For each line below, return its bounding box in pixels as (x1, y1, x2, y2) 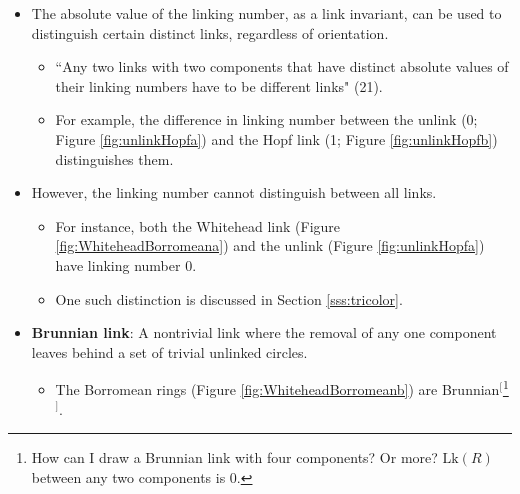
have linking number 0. (55, 254, 197, 275)
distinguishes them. (55, 148, 174, 169)
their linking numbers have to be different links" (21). (55, 75, 383, 96)
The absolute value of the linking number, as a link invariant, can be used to (31, 3, 502, 23)
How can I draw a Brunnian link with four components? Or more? (31, 447, 438, 468)
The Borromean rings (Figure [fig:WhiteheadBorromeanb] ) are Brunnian (55, 378, 500, 399)
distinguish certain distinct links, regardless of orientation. (31, 22, 389, 43)
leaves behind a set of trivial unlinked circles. (31, 341, 308, 362)
